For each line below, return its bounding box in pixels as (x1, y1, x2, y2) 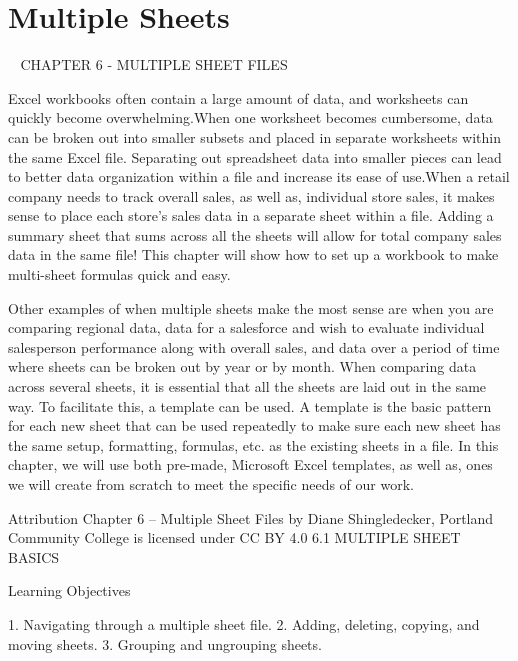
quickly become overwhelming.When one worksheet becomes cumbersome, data (8, 107, 493, 128)
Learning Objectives (8, 580, 131, 601)
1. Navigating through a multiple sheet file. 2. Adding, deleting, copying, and (8, 613, 480, 634)
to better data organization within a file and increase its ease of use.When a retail (8, 166, 510, 187)
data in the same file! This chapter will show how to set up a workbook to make (8, 244, 499, 265)
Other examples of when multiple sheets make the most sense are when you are (8, 297, 494, 318)
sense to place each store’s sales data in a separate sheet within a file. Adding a (8, 205, 494, 226)
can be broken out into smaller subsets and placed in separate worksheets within (8, 126, 502, 147)
